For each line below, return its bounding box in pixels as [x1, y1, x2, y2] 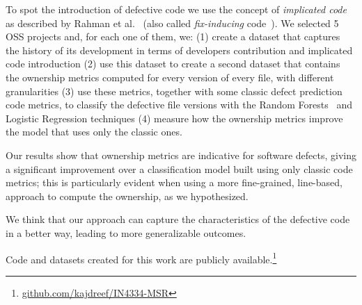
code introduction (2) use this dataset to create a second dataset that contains [6, 56, 340, 71]
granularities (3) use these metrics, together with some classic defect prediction [6, 83, 343, 98]
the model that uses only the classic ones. [6, 124, 182, 139]
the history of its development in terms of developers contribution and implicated [6, 42, 353, 57]
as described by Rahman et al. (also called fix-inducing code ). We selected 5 [6, 15, 339, 30]
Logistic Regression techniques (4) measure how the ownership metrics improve [6, 110, 343, 125]
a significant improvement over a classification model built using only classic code [6, 161, 353, 176]
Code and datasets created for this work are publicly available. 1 [6, 249, 277, 266]
